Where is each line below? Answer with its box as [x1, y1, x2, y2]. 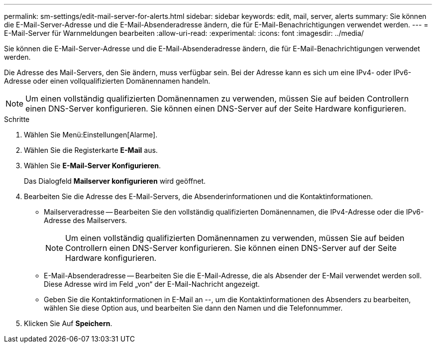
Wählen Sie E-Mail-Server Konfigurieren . [24, 161, 161, 170]
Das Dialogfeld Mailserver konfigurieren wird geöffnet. [24, 177, 206, 185]
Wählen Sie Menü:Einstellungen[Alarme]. [24, 130, 158, 139]
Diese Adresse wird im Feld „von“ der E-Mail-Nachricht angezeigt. [44, 280, 260, 288]
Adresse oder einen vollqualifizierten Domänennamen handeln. [4, 77, 211, 85]
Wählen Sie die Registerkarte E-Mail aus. [24, 146, 158, 154]
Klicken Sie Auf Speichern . [24, 319, 112, 328]
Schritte [4, 115, 30, 123]
